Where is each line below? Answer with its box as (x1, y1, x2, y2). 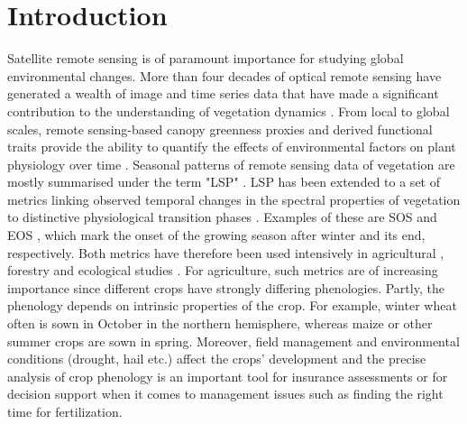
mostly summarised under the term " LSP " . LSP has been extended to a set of (7, 172, 440, 191)
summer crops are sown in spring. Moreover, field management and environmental (7, 331, 460, 350)
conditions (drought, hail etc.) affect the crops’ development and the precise (7, 349, 426, 368)
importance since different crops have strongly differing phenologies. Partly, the (7, 278, 444, 297)
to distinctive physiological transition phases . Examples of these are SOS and (7, 207, 437, 226)
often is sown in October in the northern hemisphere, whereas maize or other (7, 314, 433, 333)
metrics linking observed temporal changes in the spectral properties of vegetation (7, 189, 461, 208)
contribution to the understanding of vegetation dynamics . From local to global (7, 101, 450, 120)
